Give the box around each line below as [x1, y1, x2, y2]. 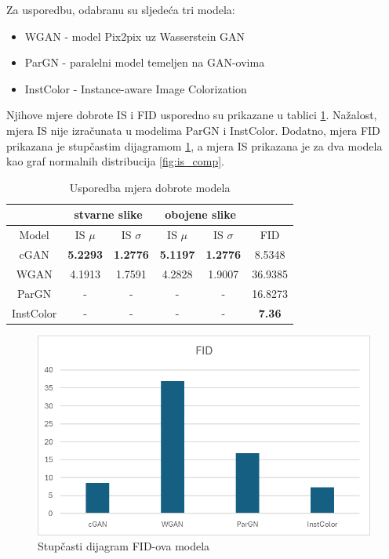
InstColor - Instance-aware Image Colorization [24, 80, 247, 96]
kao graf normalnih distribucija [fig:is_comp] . [6, 153, 225, 169]
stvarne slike [74, 206, 143, 223]
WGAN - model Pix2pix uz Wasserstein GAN [24, 27, 245, 44]
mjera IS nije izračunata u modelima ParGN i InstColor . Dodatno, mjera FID [6, 122, 380, 138]
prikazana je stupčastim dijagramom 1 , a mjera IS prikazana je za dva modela [6, 137, 383, 154]
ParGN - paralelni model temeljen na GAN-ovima [24, 54, 265, 71]
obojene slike [165, 206, 236, 223]
